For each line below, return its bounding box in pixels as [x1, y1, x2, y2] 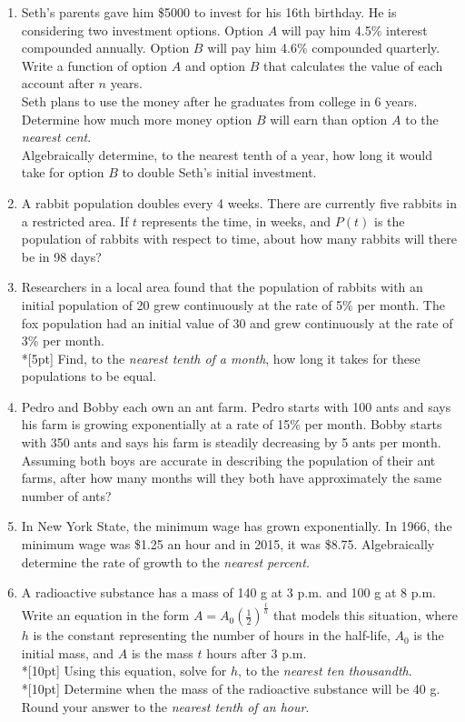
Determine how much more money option [21, 109, 252, 128]
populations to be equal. [21, 366, 157, 386]
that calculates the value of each [263, 55, 443, 75]
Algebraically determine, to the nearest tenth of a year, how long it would [21, 145, 432, 164]
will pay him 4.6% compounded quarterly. [207, 38, 440, 57]
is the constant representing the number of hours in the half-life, [33, 626, 391, 645]
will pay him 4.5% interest [281, 20, 428, 39]
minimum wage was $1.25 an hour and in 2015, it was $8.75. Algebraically [21, 535, 435, 554]
